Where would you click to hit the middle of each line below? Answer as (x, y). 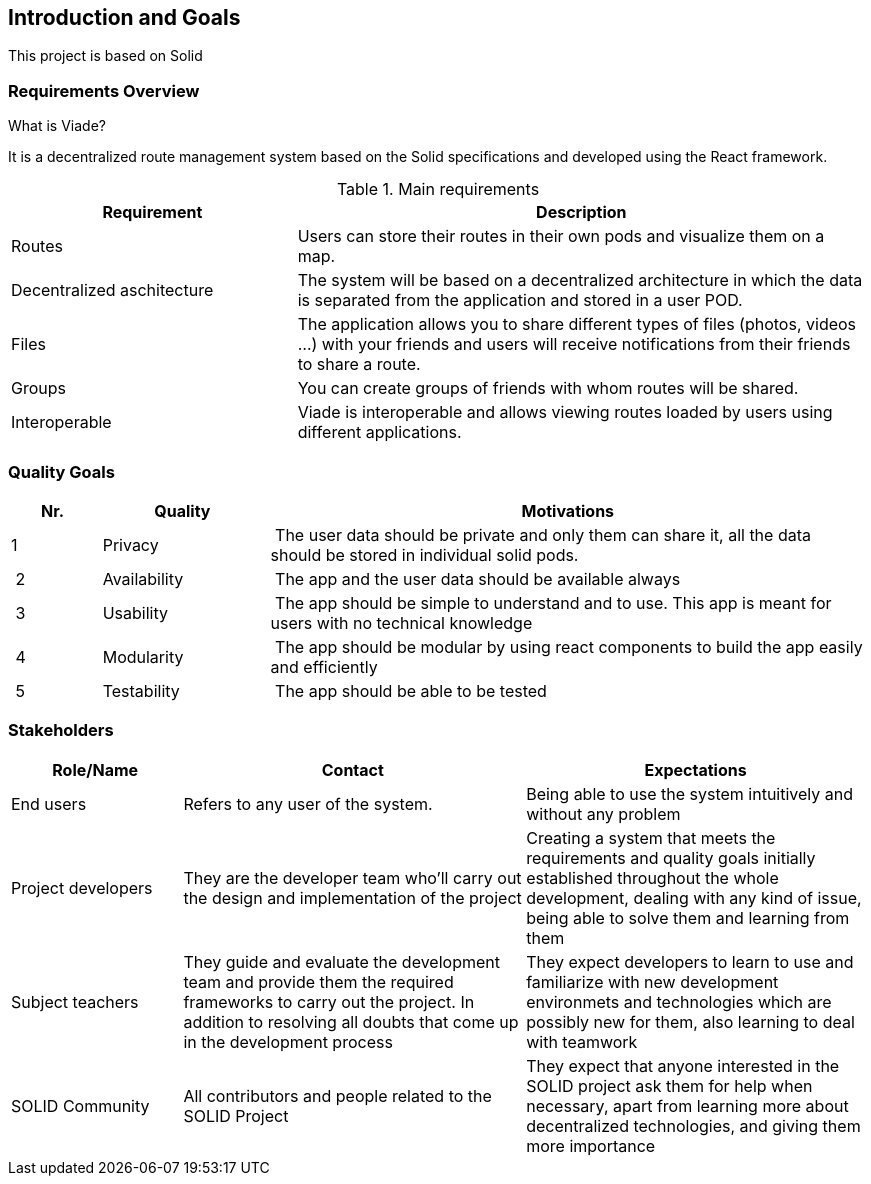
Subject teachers (75, 1001)
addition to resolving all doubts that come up (351, 1021)
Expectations (695, 769)
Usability (135, 612)
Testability (141, 690)
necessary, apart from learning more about (687, 1105)
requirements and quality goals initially (671, 857)
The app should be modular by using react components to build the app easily (569, 646)
